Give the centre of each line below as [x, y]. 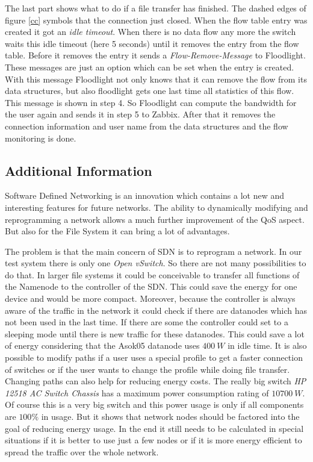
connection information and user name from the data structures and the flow [147, 126]
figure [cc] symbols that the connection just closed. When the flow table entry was [156, 20]
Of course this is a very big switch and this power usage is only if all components [154, 404]
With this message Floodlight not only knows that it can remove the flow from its [156, 79]
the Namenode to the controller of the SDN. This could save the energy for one [151, 286]
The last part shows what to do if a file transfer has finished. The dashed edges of [156, 8]
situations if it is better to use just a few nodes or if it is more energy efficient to [153, 440]
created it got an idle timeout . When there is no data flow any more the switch [150, 32]
